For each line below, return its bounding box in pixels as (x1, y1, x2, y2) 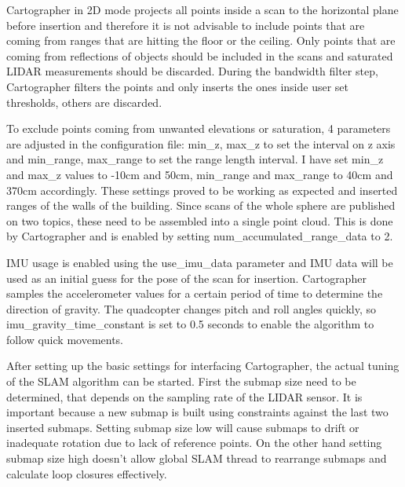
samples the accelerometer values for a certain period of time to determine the (6, 285, 383, 302)
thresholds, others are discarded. (6, 93, 162, 110)
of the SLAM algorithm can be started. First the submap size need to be (6, 373, 356, 390)
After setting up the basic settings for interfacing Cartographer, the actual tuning (6, 357, 400, 374)
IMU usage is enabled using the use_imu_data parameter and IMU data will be (6, 254, 393, 270)
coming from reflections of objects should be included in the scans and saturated (6, 47, 393, 64)
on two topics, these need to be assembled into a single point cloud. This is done (6, 212, 393, 229)
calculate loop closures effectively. (6, 465, 167, 482)
